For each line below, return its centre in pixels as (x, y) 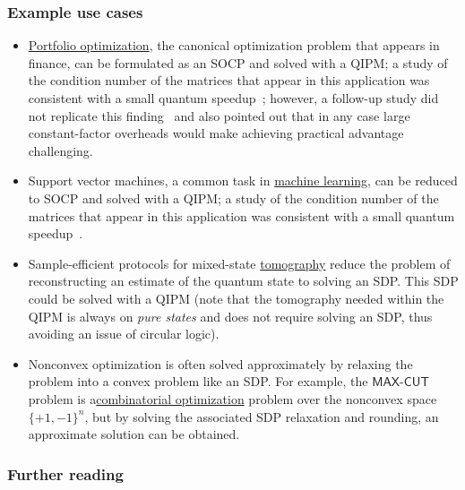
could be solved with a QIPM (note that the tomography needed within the (236, 298)
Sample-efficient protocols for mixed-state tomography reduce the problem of (239, 263)
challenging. (60, 150)
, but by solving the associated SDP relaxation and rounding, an (262, 416)
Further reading (65, 473)
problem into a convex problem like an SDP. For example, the (198, 381)
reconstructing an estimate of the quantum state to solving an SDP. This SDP (243, 281)
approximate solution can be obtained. (134, 434)
